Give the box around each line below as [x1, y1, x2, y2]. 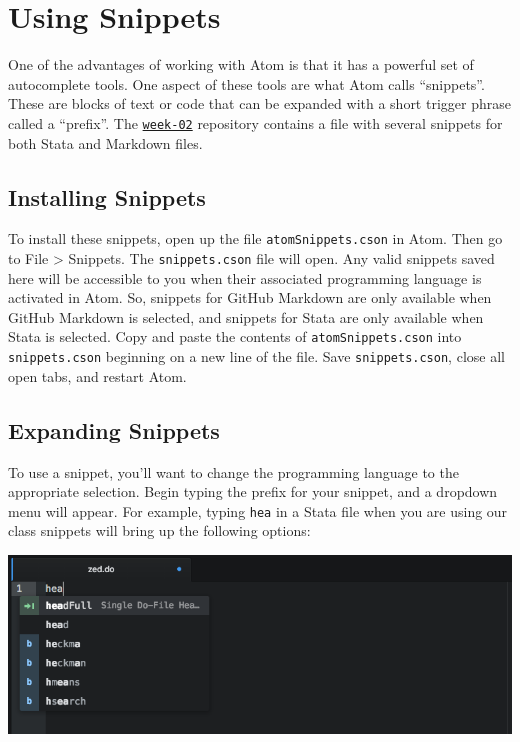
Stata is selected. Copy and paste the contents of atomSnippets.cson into [8, 326, 462, 347]
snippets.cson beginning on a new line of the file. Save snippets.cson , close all [8, 346, 505, 367]
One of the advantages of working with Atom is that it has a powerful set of [8, 54, 474, 75]
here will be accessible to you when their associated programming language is [8, 267, 482, 288]
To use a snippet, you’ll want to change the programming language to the [8, 461, 459, 482]
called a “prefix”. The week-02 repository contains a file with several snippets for [8, 112, 503, 133]
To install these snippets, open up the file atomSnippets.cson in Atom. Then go [8, 228, 503, 249]
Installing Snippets [8, 181, 206, 212]
